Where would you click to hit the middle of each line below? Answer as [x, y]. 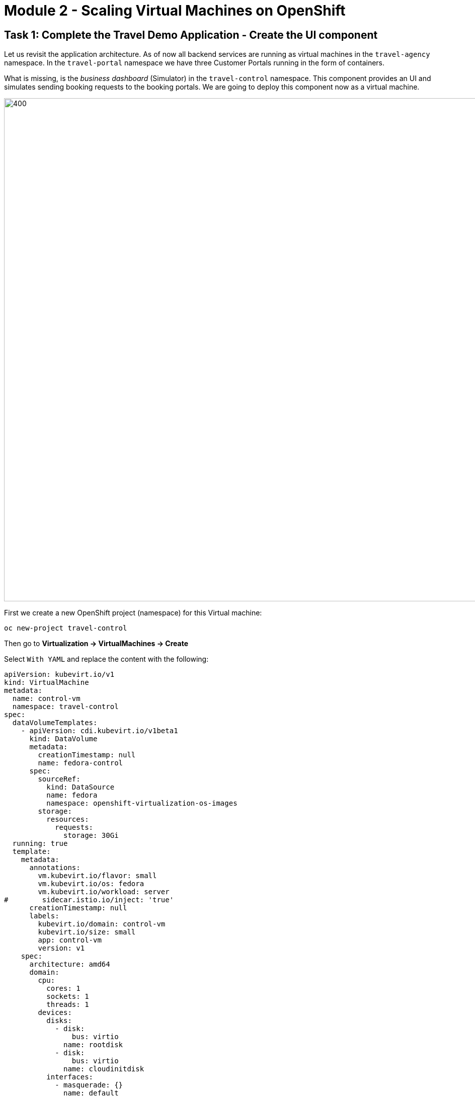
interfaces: [70, 1077]
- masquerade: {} [89, 1085]
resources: [68, 819]
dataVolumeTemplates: [55, 723]
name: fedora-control [81, 763]
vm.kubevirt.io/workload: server [104, 892]
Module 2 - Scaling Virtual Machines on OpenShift [175, 11]
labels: [44, 916]
